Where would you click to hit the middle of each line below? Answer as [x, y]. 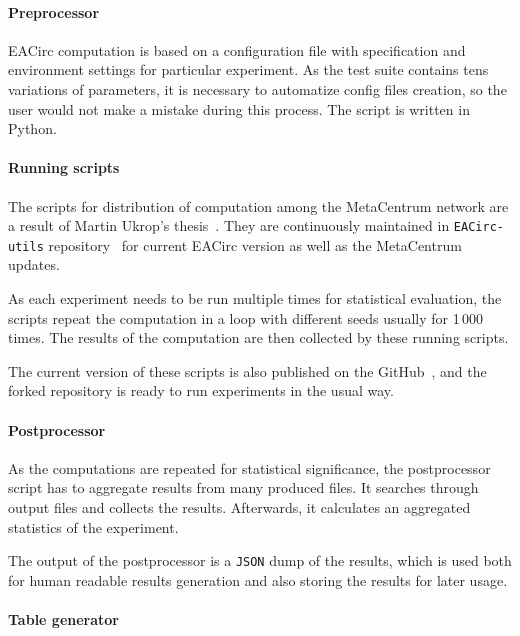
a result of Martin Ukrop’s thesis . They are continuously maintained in [229, 225]
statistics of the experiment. [93, 526]
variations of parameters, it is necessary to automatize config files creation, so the [257, 88]
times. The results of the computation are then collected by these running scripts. [258, 337]
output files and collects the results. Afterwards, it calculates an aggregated [239, 507]
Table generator [63, 619]
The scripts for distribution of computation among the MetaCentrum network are [258, 205]
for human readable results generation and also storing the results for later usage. [258, 579]
